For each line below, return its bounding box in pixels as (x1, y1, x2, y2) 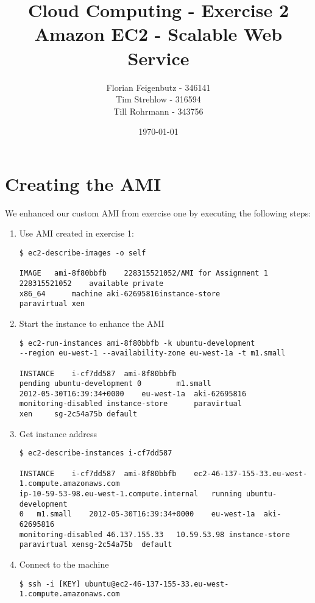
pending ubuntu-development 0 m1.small (19, 379, 211, 388)
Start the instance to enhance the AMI (19, 316, 165, 329)
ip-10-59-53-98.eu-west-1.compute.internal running (19, 490, 242, 498)
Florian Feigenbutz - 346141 (106, 80, 211, 93)
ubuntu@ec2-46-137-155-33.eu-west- (85, 579, 229, 588)
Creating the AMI (5, 171, 161, 196)
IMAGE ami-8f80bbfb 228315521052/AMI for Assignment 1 (19, 269, 268, 278)
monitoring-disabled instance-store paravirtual (19, 399, 242, 409)
